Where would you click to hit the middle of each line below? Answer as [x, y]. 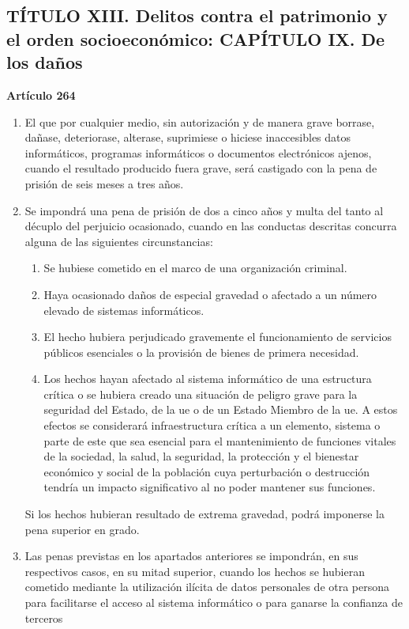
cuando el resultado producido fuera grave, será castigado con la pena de [201, 168]
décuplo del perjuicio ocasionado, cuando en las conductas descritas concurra [211, 226]
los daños [45, 62]
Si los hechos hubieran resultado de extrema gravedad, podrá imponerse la [204, 514]
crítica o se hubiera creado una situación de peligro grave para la [201, 394]
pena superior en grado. [82, 529]
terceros [44, 618]
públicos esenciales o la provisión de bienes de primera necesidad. [201, 352]
